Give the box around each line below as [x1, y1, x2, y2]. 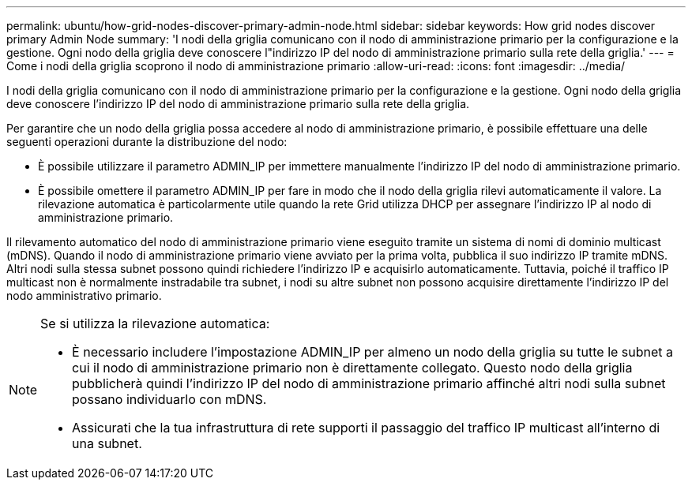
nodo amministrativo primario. [6, 289, 162, 302]
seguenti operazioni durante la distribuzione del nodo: [6, 135, 288, 148]
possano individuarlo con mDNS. [72, 391, 267, 407]
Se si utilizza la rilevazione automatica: [40, 316, 270, 331]
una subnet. [72, 436, 142, 451]
